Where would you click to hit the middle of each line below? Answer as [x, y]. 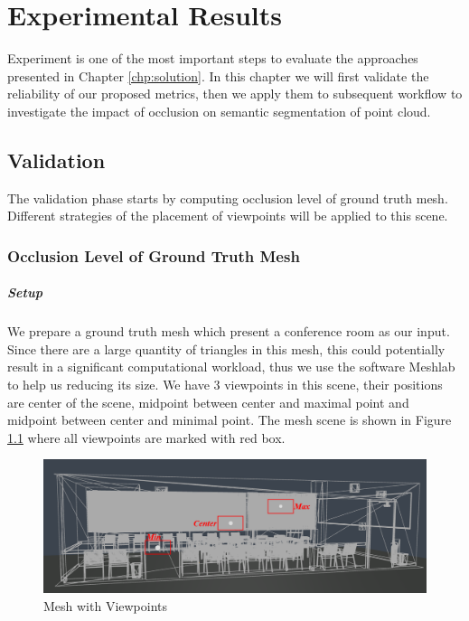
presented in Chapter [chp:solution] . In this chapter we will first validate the [218, 75]
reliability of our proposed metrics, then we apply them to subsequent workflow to [235, 94]
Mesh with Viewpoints [106, 605]
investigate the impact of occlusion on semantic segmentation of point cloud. [219, 111]
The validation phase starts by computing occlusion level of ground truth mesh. [228, 198]
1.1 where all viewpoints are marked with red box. [146, 437]
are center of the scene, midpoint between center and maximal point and [208, 402]
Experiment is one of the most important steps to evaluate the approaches [213, 58]
